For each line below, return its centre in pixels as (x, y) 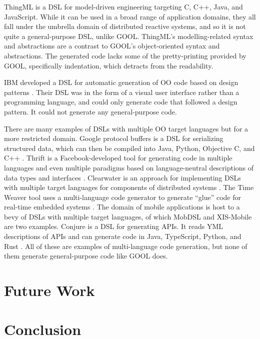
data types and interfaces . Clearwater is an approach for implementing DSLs (122, 177)
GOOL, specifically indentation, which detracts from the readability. (109, 65)
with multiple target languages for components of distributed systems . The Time (129, 187)
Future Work (49, 290)
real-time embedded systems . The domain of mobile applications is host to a (122, 207)
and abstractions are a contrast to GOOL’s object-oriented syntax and (112, 46)
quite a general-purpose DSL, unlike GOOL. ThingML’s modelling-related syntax (129, 36)
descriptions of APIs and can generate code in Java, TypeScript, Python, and (123, 236)
